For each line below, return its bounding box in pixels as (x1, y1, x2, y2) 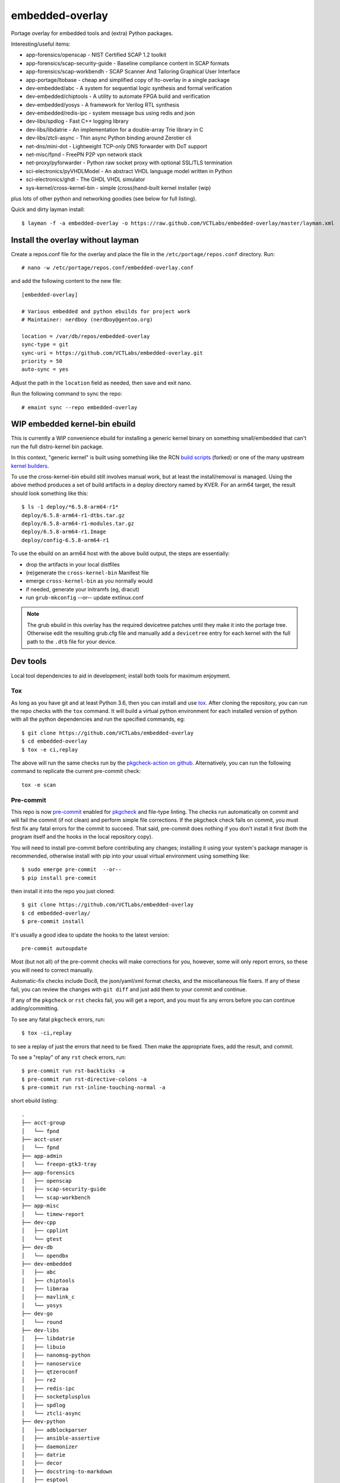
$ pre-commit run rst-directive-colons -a (21, 1075, 147, 1083)
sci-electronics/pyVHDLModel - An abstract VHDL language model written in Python (26, 167, 233, 174)
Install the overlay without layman (11, 235, 139, 245)
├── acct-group (21, 1119, 66, 1126)
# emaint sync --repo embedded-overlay (21, 404, 138, 410)
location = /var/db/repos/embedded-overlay (21, 333, 150, 339)
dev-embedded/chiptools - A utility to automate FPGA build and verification (26, 93, 211, 100)
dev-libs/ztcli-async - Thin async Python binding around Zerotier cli (26, 134, 192, 142)
